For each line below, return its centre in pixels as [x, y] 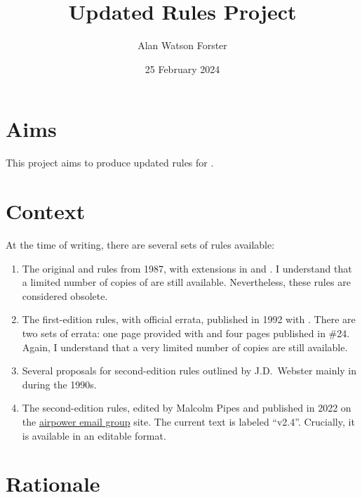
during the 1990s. [59, 384]
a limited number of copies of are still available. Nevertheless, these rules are [186, 282]
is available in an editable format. [94, 435]
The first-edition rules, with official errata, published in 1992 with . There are [189, 319]
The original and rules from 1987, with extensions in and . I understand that [187, 268]
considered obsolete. [65, 295]
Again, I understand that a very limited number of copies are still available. [185, 347]
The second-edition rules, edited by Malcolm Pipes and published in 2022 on [187, 408]
